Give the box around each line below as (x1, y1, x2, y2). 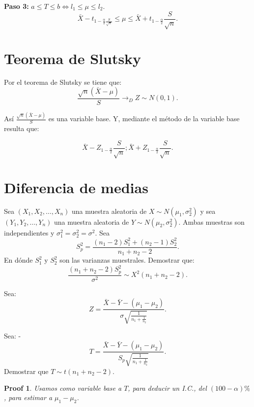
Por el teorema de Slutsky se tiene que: (4, 76, 122, 87)
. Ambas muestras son (178, 216, 245, 227)
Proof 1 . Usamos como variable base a (4, 382, 122, 393)
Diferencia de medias (4, 177, 148, 197)
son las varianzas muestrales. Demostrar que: (59, 255, 195, 265)
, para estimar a (4, 392, 53, 403)
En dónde (4, 255, 33, 265)
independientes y (4, 227, 55, 237)
